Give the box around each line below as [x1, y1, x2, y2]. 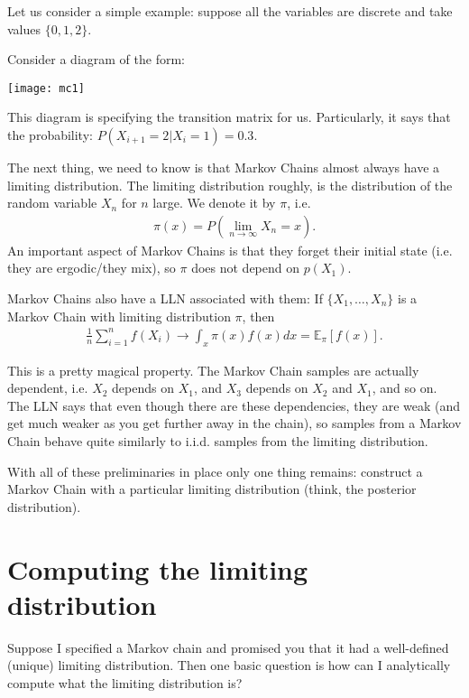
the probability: [7, 126, 93, 144]
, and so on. [372, 378, 437, 397]
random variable [7, 193, 97, 212]
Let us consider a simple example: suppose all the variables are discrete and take [7, 2, 453, 20]
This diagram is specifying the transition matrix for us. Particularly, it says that [7, 107, 451, 126]
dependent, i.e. [7, 378, 88, 397]
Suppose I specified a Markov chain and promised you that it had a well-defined [7, 638, 449, 656]
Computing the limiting [7, 550, 308, 587]
